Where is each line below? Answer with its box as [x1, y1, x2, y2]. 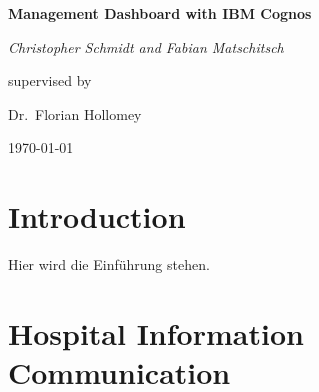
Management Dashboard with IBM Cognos [8, 3, 312, 23]
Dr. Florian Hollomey [8, 103, 142, 124]
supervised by [8, 70, 92, 91]
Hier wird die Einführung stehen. [8, 254, 210, 275]
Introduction [8, 196, 186, 237]
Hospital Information [8, 312, 304, 353]
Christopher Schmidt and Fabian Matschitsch [8, 36, 284, 57]
